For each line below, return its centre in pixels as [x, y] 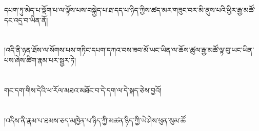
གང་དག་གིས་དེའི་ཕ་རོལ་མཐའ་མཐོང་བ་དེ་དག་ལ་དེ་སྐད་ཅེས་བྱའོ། [83, 90]
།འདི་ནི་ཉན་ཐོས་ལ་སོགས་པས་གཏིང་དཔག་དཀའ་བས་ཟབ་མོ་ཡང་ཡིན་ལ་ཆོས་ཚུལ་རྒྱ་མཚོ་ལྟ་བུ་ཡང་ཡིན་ [129, 50]
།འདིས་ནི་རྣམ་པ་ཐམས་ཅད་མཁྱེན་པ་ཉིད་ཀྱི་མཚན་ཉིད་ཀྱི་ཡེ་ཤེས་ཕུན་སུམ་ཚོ [95, 120]
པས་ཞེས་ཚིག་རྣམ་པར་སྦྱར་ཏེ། [40, 60]
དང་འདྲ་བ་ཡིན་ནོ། [26, 20]
